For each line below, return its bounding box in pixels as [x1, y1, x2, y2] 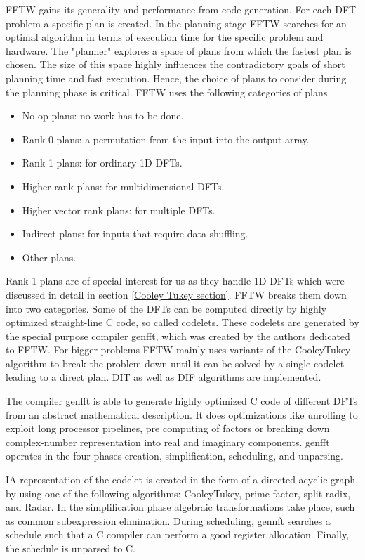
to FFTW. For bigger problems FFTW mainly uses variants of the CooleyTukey [6, 342, 351, 357]
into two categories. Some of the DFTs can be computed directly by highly [6, 301, 327, 315]
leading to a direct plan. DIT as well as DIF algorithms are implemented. [6, 370, 321, 384]
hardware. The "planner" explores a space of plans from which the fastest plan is [6, 43, 352, 58]
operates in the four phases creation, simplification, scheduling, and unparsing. [6, 448, 343, 463]
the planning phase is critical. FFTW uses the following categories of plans [6, 84, 328, 99]
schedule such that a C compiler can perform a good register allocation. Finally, [6, 527, 350, 542]
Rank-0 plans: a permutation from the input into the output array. [22, 131, 310, 146]
